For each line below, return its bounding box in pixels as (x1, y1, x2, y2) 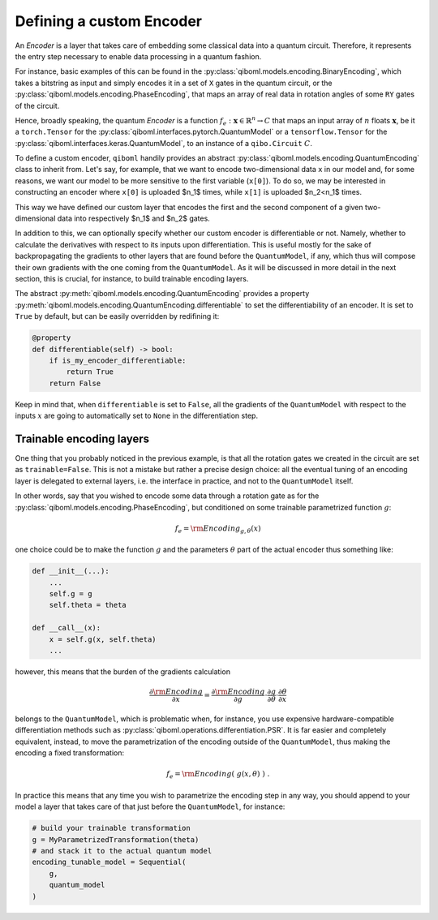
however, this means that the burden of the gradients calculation (15, 666, 231, 677)
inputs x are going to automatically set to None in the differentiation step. (15, 411, 259, 421)
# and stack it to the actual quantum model (32, 846, 213, 856)
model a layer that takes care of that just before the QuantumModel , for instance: (15, 802, 286, 811)
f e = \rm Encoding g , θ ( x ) (174, 523, 261, 535)
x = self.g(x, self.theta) (49, 634, 157, 644)
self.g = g (49, 589, 92, 599)
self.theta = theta (49, 600, 127, 610)
